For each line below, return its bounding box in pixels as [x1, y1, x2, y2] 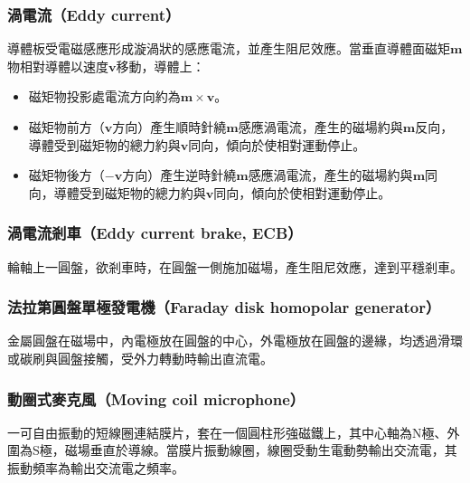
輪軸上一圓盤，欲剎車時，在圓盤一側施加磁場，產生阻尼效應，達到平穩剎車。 [7, 257, 463, 276]
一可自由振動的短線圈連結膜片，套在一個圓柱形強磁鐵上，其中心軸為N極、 [7, 422, 447, 441]
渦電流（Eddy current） [7, 3, 181, 25]
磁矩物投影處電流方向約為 [28, 87, 181, 106]
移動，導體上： [116, 56, 205, 75]
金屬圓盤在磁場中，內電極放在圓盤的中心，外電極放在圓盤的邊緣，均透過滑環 [7, 331, 463, 350]
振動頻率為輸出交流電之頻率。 [7, 459, 184, 477]
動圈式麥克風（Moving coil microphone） [7, 387, 305, 410]
